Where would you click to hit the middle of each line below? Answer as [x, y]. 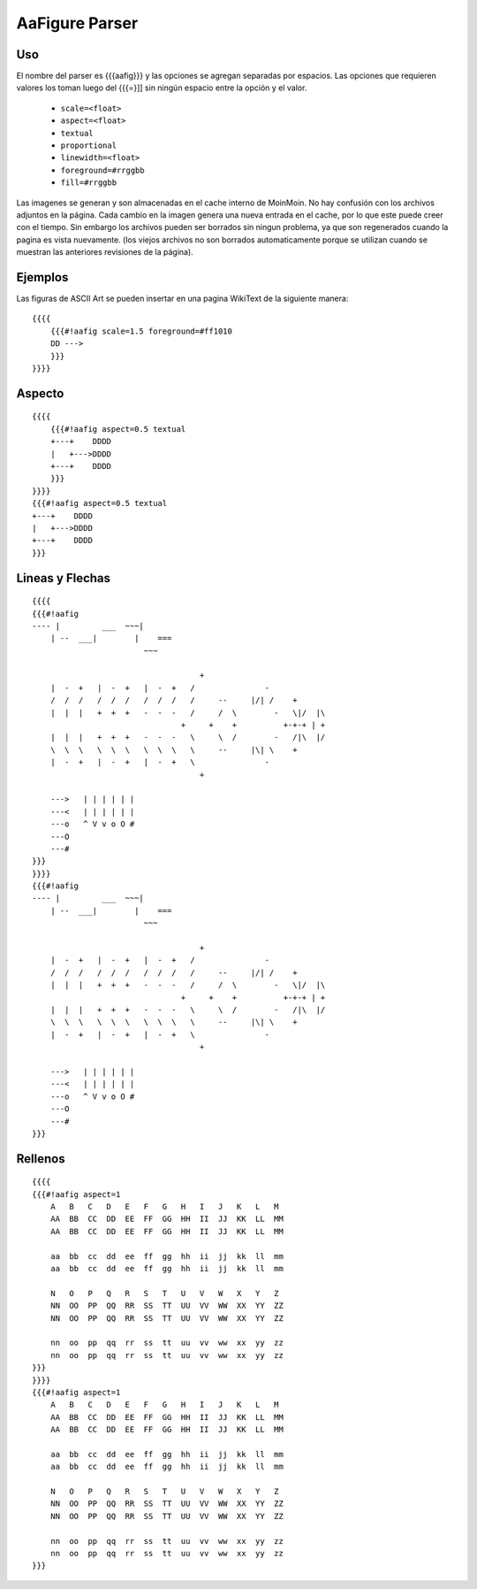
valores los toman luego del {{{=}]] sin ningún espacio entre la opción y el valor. [162, 88]
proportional [89, 146]
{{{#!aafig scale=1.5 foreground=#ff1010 [141, 331]
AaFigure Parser [77, 23]
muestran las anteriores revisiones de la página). [105, 252]
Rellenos [41, 1159]
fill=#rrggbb [89, 183]
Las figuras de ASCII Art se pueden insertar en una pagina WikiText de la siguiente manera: [182, 299]
